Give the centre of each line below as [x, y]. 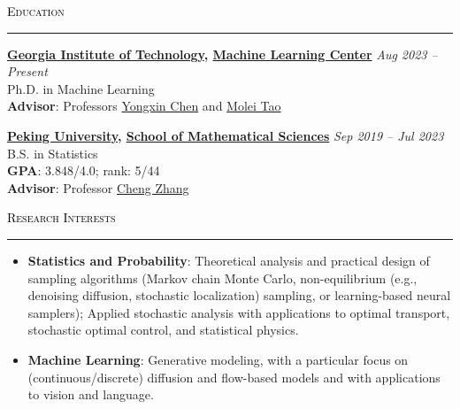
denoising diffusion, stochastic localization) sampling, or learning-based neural [239, 295]
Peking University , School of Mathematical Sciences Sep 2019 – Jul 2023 [226, 135]
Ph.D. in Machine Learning [81, 88]
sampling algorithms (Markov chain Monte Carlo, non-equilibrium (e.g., [222, 278]
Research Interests [61, 217]
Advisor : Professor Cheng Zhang [98, 187]
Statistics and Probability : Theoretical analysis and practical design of [229, 260]
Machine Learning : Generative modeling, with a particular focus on [218, 359]
